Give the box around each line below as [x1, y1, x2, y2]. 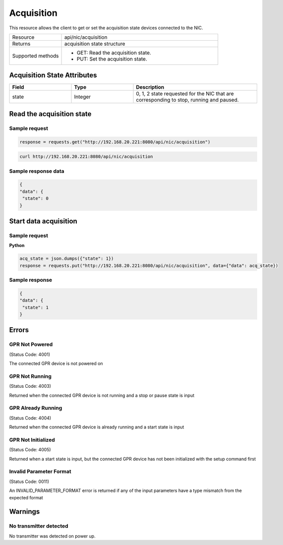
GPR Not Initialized [9, 436, 55, 443]
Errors [9, 326, 29, 334]
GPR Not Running [9, 372, 52, 379]
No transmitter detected [9, 523, 69, 530]
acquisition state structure [64, 40, 125, 47]
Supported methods [12, 52, 59, 59]
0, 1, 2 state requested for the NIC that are [136, 90, 234, 97]
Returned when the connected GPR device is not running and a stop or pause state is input [9, 392, 195, 398]
